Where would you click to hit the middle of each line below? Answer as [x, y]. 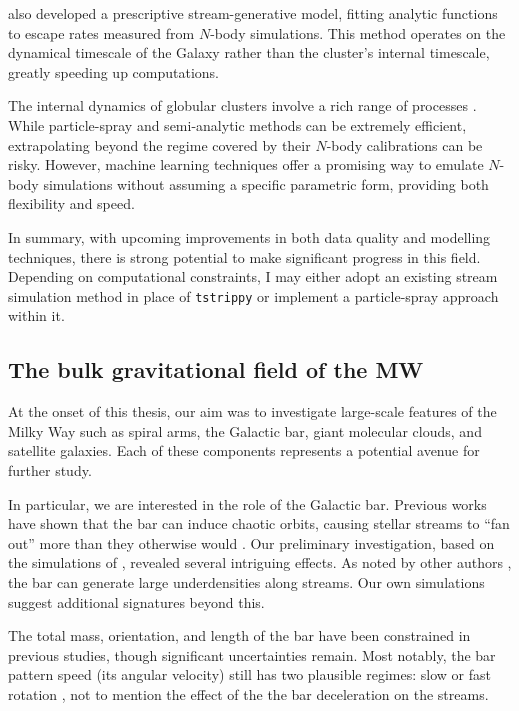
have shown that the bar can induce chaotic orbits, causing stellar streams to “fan [259, 523]
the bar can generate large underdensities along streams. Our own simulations [246, 581]
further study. [50, 469]
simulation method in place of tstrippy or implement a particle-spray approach [253, 295]
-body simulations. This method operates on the [358, 32]
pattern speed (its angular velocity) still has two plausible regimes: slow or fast [249, 674]
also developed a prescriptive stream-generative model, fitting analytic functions [253, 13]
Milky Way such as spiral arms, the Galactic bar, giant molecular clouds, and [245, 430]
